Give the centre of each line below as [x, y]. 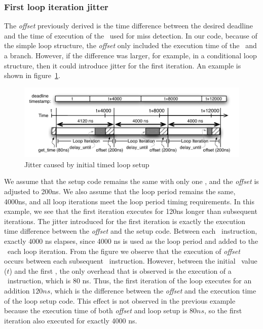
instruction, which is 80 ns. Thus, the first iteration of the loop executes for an [129, 281]
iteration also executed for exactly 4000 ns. [71, 320]
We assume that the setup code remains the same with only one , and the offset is [131, 181]
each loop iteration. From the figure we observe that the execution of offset [124, 251]
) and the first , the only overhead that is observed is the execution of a [120, 270]
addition [17, 290]
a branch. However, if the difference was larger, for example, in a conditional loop [130, 55]
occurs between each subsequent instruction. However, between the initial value [131, 261]
